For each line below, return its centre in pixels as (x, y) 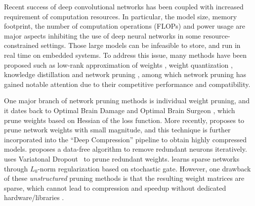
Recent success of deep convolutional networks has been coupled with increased (124, 6)
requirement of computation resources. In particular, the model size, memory (121, 16)
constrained (21, 45)
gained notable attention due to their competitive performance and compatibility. (127, 84)
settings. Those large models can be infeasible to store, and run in (141, 45)
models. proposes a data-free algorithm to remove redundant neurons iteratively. (126, 149)
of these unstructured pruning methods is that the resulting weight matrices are (124, 178)
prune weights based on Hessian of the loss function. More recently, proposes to (124, 120)
